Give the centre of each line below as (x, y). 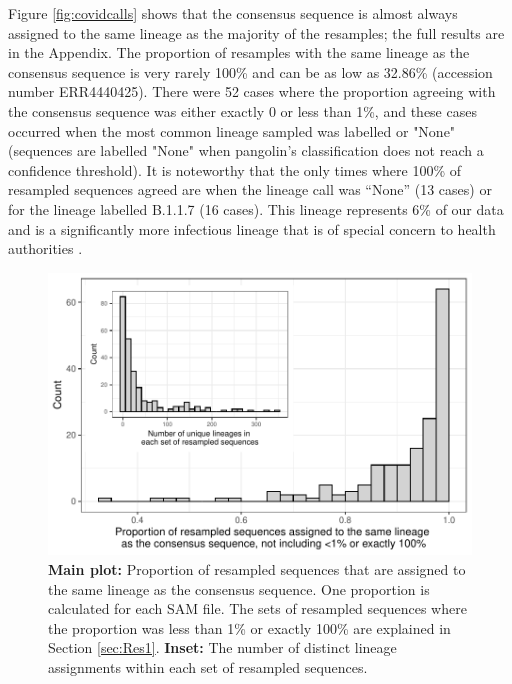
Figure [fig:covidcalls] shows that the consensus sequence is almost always (233, 13)
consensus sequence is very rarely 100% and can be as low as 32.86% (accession (250, 71)
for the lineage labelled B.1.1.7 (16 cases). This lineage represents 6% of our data (256, 208)
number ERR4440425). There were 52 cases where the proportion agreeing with (252, 91)
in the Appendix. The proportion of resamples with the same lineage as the (239, 52)
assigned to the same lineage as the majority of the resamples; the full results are (256, 32)
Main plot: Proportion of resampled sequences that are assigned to (257, 568)
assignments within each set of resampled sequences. (208, 666)
